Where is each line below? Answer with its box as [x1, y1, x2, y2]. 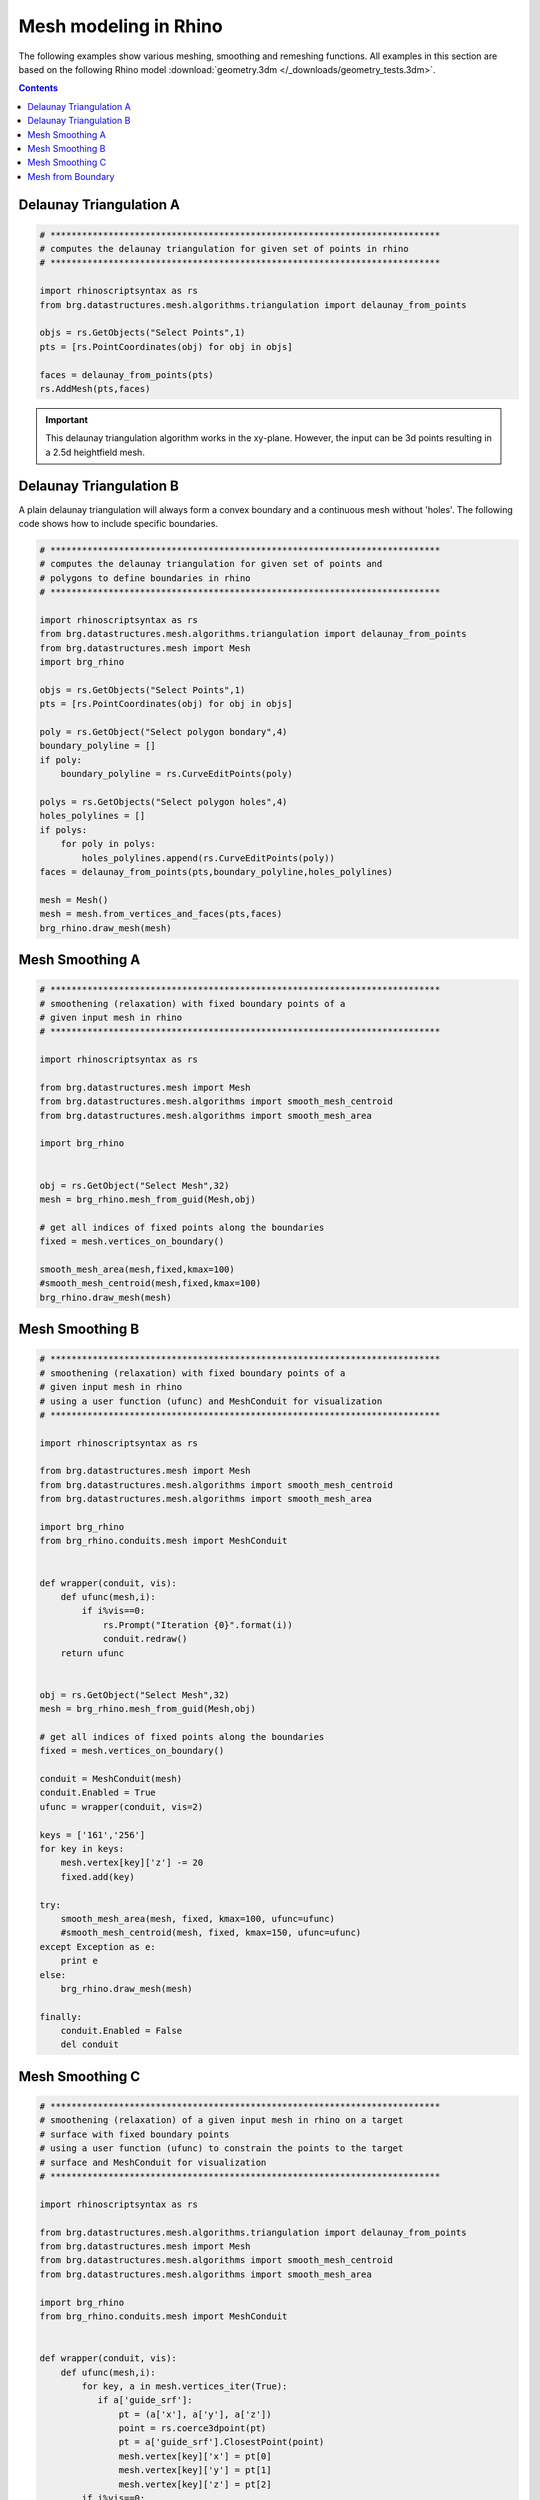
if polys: [39, 824, 88, 835]
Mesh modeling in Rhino [18, 15, 224, 37]
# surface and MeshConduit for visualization [39, 2156, 267, 2168]
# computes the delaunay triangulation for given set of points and [39, 558, 383, 570]
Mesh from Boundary [27, 170, 115, 182]
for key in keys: [39, 1843, 125, 1855]
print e [60, 1955, 99, 1967]
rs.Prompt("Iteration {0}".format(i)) [102, 1619, 294, 1630]
